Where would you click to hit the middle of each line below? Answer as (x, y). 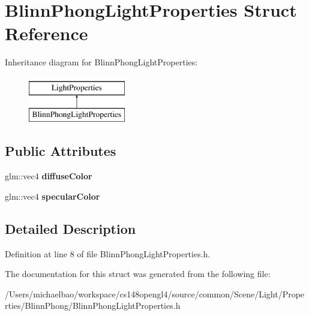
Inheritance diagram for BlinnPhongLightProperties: (101, 62)
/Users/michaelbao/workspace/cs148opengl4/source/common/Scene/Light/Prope (155, 294)
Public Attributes (61, 151)
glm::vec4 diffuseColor (49, 176)
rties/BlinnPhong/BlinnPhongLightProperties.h (93, 306)
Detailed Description (70, 228)
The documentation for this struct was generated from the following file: (138, 274)
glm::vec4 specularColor (52, 196)
